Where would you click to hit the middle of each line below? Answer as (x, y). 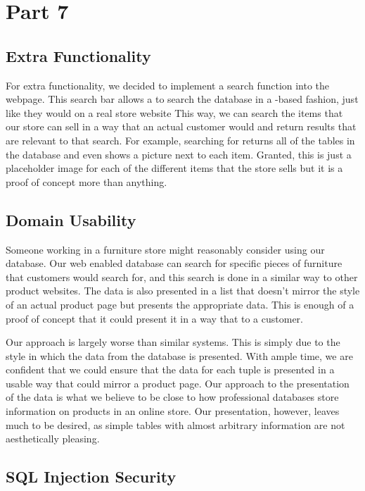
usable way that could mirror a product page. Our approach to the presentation (178, 383)
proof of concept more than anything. (87, 181)
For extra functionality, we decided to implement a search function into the (168, 85)
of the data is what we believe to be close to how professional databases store (172, 397)
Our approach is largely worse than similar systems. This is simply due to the (173, 342)
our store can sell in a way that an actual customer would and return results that (181, 126)
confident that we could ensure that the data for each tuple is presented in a (170, 369)
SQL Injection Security (91, 477)
